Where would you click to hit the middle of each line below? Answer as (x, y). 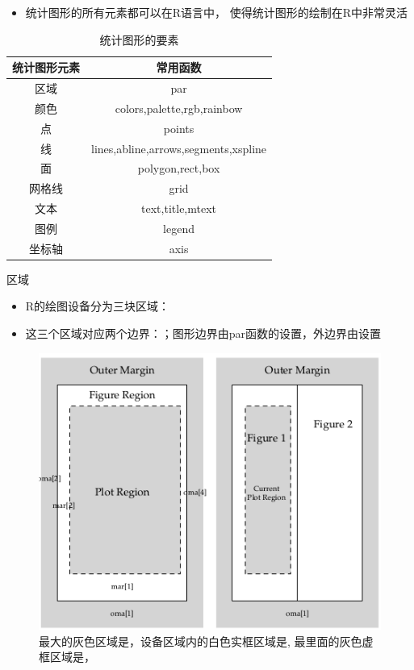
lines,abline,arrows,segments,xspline (179, 148)
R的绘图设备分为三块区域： (98, 306)
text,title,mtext (179, 208)
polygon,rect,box (179, 168)
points (179, 128)
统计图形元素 (46, 67)
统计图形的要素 (139, 39)
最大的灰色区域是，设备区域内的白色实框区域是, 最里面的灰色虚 (206, 641)
